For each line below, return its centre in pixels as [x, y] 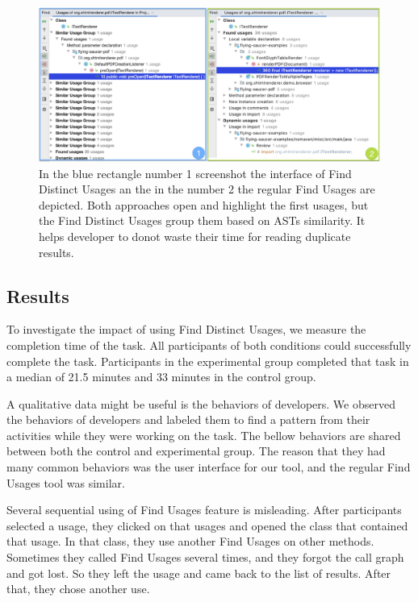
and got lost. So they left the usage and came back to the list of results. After [199, 573]
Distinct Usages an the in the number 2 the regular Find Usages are [207, 189]
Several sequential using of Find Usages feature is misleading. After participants [204, 510]
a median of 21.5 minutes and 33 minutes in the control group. [161, 377]
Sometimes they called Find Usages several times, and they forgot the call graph [205, 557]
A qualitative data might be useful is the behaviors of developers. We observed [201, 403]
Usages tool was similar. [66, 482]
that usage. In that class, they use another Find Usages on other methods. [190, 541]
